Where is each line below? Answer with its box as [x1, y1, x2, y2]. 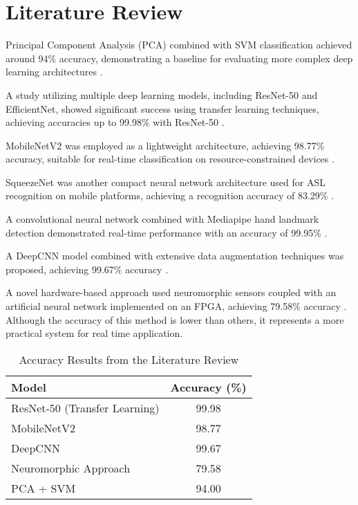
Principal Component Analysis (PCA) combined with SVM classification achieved [6, 37, 352, 52]
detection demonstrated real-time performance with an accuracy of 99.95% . [6, 225, 328, 239]
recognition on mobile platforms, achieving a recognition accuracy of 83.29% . [6, 188, 335, 203]
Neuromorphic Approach [11, 459, 131, 476]
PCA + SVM [11, 479, 76, 496]
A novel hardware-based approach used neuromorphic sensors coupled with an [6, 285, 337, 300]
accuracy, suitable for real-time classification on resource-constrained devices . [6, 151, 335, 166]
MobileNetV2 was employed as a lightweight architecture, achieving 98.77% [6, 138, 325, 152]
